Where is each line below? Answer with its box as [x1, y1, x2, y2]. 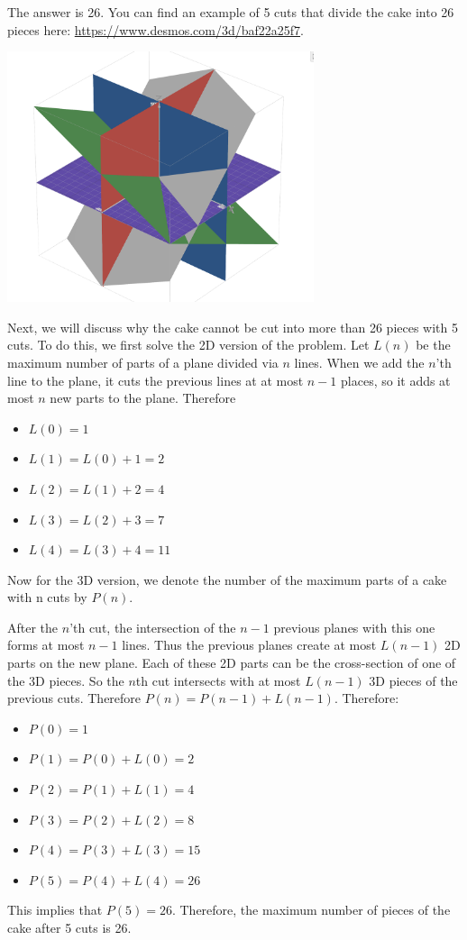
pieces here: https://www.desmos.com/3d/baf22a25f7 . [7, 20, 304, 39]
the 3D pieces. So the [7, 671, 124, 689]
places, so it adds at [341, 370, 451, 389]
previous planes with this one [273, 617, 435, 636]
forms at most [7, 635, 85, 654]
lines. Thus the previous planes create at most [122, 635, 377, 654]
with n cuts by [7, 588, 87, 607]
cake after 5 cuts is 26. [7, 918, 132, 936]
